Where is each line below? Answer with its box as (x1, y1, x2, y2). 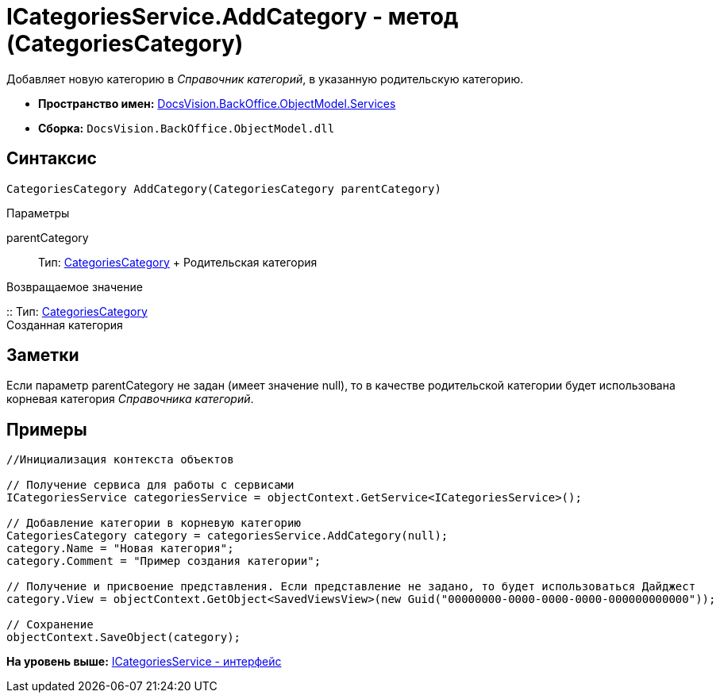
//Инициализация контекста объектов (6, 453, 234, 467)
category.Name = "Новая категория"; (6, 542, 234, 555)
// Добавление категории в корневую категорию (6, 517, 301, 530)
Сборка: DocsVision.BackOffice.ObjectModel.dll (38, 121, 335, 135)
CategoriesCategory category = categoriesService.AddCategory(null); (6, 529, 449, 543)
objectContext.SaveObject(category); (6, 631, 241, 644)
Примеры (6, 419, 87, 440)
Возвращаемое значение (6, 279, 143, 294)
